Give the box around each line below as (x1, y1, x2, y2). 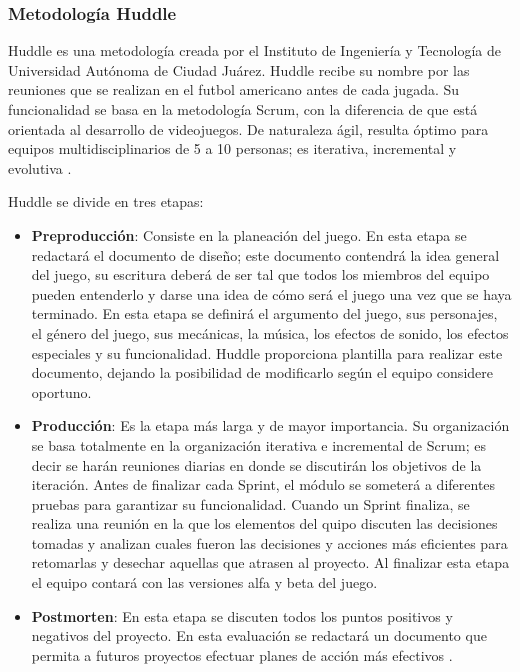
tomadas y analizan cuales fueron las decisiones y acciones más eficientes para (31, 532, 508, 553)
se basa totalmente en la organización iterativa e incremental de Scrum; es (31, 434, 486, 455)
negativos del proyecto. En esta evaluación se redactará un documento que (31, 625, 487, 646)
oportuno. (31, 381, 92, 402)
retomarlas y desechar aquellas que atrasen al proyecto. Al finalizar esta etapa (31, 552, 510, 573)
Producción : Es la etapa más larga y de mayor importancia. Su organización (31, 415, 510, 436)
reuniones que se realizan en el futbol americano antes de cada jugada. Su (8, 79, 460, 100)
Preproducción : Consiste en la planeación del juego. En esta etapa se (31, 224, 467, 245)
